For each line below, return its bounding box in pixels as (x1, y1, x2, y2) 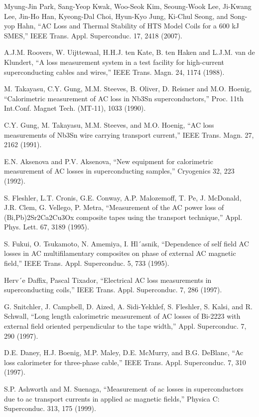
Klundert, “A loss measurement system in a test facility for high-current (4, 56, 225, 67)
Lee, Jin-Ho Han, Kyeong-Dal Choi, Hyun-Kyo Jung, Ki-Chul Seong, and (4, 10, 228, 21)
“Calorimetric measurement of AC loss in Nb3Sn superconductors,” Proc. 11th (4, 93, 244, 103)
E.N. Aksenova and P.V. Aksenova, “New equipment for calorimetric (4, 156, 213, 166)
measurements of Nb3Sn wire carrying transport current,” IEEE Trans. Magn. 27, (4, 129, 254, 140)
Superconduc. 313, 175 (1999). (4, 403, 96, 414)
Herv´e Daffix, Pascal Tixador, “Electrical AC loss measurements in (4, 274, 212, 285)
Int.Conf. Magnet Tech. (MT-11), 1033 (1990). (4, 103, 146, 113)
